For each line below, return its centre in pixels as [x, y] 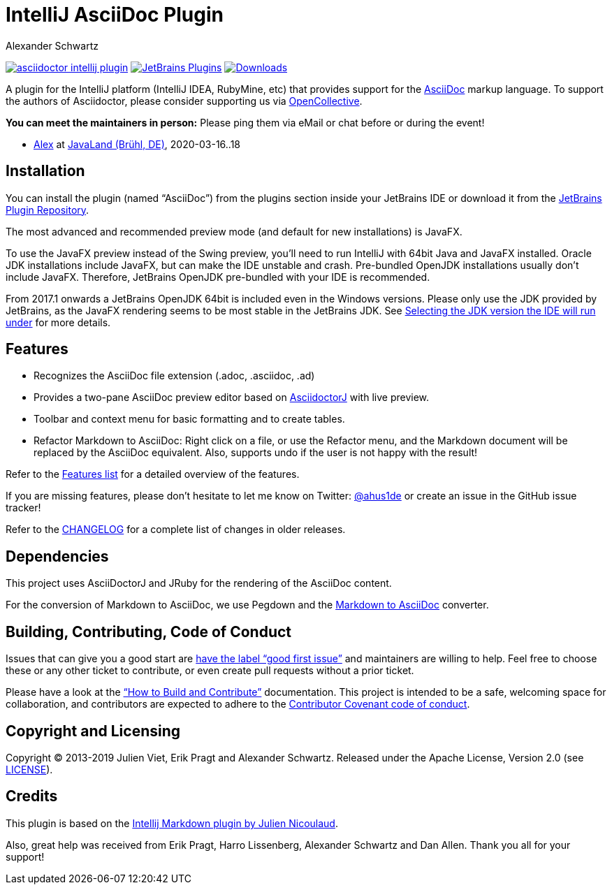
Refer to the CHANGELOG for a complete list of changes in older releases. [176, 530]
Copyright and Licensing [93, 731]
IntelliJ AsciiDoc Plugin [115, 15]
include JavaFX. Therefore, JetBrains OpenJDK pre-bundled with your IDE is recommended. [218, 277]
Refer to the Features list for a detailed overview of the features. [153, 474]
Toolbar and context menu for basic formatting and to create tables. [189, 419]
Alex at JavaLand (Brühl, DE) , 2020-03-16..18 [137, 144]
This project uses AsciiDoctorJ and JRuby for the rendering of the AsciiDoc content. [199, 583]
